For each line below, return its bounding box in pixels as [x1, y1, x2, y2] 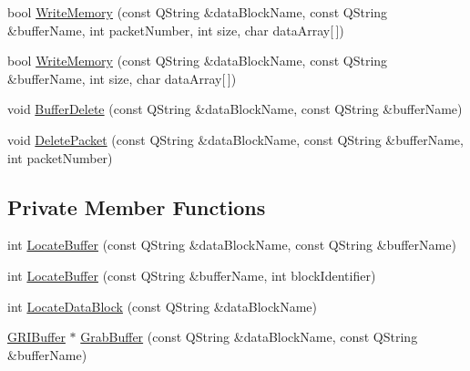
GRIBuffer [7, 327, 66, 346]
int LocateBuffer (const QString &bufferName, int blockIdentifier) [7, 265, 376, 284]
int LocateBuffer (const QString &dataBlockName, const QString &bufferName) [7, 235, 456, 254]
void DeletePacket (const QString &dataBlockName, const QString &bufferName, [7, 129, 464, 149]
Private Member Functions [7, 192, 266, 221]
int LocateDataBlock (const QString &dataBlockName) [7, 296, 318, 315]
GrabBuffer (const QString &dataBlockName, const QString [80, 327, 418, 346]
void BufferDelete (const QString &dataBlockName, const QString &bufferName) [7, 99, 463, 119]
